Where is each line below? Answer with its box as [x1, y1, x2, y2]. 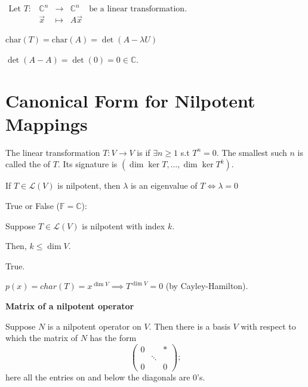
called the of [5, 158, 51, 170]
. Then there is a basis [149, 320, 230, 332]
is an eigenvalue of [130, 179, 198, 192]
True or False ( [5, 199, 60, 212]
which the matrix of [5, 331, 78, 344]
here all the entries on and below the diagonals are [5, 370, 190, 383]
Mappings [5, 111, 88, 136]
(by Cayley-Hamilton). [165, 279, 248, 292]
